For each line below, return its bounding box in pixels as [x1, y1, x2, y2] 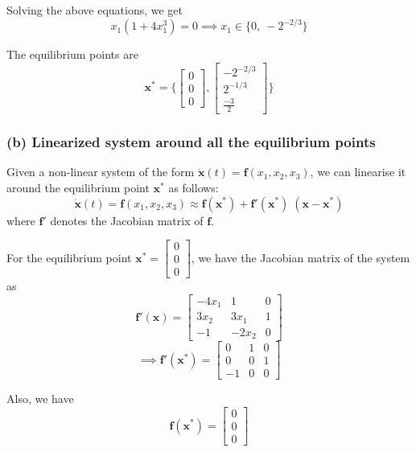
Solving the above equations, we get [6, 2, 183, 18]
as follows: [168, 179, 219, 195]
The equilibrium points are [6, 46, 138, 63]
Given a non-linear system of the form [6, 163, 195, 180]
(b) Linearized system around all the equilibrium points [6, 132, 376, 152]
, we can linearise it [310, 163, 406, 180]
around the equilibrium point [6, 179, 150, 195]
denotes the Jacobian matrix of [50, 212, 204, 228]
